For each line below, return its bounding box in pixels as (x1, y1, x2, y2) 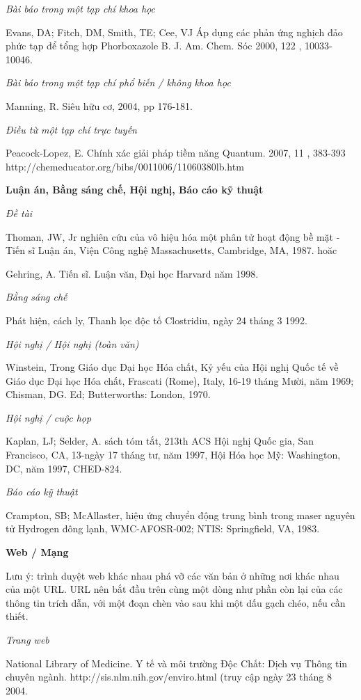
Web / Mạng (6, 545, 69, 559)
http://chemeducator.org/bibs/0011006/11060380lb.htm (6, 159, 244, 173)
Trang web (6, 633, 49, 646)
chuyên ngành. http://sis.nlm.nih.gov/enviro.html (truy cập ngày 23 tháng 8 (6, 669, 332, 684)
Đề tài (6, 205, 33, 220)
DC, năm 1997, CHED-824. (6, 461, 122, 475)
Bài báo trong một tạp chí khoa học (6, 1, 156, 15)
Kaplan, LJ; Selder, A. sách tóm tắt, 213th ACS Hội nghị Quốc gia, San (6, 433, 314, 448)
